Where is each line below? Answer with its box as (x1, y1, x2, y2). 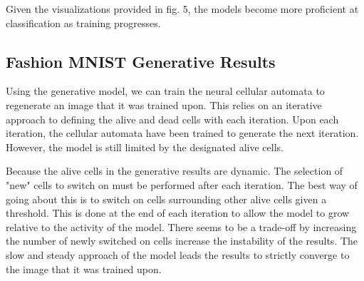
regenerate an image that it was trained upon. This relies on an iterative (6, 97, 322, 112)
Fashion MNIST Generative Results (6, 50, 276, 72)
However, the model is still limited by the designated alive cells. (6, 139, 284, 154)
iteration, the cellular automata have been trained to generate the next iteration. (6, 126, 359, 140)
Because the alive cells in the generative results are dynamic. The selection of (6, 163, 343, 178)
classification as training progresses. (6, 15, 161, 30)
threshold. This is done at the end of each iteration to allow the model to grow (6, 205, 350, 220)
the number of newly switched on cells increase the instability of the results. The (6, 233, 358, 248)
